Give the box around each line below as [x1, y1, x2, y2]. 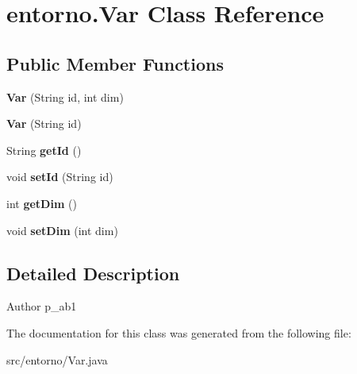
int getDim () [6, 195, 77, 211]
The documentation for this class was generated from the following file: [6, 324, 351, 341]
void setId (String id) [6, 168, 113, 185]
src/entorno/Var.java [6, 351, 108, 368]
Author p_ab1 [6, 298, 77, 314]
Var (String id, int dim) [6, 88, 124, 105]
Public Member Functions [6, 51, 224, 75]
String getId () [6, 141, 82, 158]
